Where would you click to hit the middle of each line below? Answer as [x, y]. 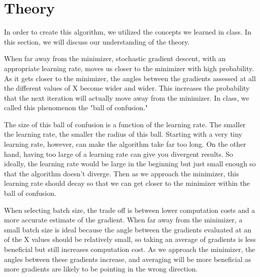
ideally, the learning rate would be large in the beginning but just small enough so [130, 164]
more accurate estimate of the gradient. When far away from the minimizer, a [123, 220]
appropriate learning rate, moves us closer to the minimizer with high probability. [129, 68]
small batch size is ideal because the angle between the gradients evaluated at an [128, 229]
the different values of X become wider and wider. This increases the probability [127, 88]
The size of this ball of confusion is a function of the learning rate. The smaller [125, 124]
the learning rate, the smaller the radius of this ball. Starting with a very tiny [123, 134]
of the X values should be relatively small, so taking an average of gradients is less [130, 239]
